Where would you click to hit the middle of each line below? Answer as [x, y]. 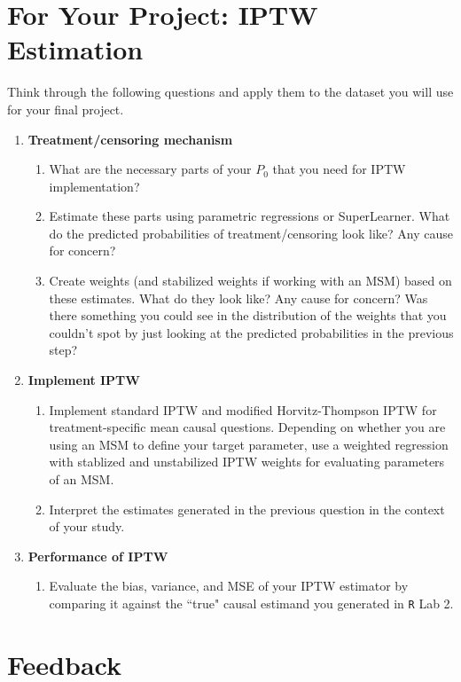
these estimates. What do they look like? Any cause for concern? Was [238, 298]
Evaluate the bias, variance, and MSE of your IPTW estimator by [229, 586]
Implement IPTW [84, 380]
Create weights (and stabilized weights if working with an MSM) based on [250, 281]
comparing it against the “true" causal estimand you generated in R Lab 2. [251, 603]
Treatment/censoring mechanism [130, 139]
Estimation [75, 49]
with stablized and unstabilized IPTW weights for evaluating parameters [247, 462]
